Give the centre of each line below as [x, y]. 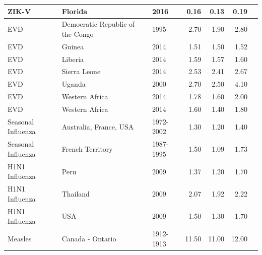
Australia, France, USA [98, 126]
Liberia [73, 59]
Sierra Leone [81, 71]
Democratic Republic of [98, 24]
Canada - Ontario [89, 238]
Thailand [76, 193]
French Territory [87, 149]
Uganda [74, 84]
